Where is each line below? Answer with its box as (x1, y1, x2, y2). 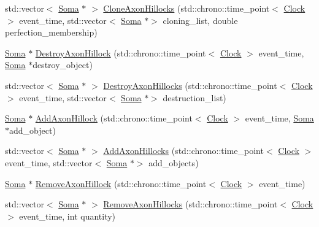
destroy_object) (33, 58, 93, 71)
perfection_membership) (5, 26, 98, 39)
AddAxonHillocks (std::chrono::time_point (103, 144, 264, 157)
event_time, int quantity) (19, 209, 116, 222)
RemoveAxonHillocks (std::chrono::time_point (103, 198, 278, 210)
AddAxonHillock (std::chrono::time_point (35, 112, 193, 125)
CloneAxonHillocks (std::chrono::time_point (103, 2, 270, 14)
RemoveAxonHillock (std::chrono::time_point (35, 177, 207, 190)
